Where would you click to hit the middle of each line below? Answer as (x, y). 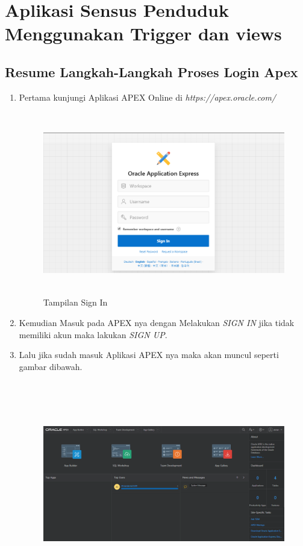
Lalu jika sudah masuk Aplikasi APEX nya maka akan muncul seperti (149, 355)
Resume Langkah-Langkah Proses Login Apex (151, 71)
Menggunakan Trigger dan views (143, 33)
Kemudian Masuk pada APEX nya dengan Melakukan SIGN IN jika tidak (157, 322)
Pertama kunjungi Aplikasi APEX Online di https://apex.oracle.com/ (148, 97)
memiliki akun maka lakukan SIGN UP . (93, 334)
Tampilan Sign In (75, 302)
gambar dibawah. (51, 366)
